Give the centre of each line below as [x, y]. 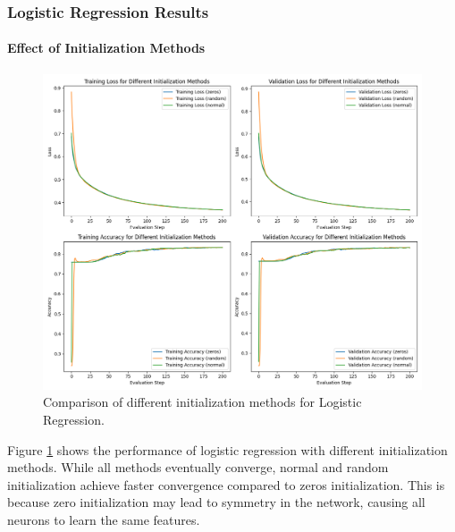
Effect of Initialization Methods [106, 48]
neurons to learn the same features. [104, 519]
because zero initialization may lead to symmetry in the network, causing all [216, 502]
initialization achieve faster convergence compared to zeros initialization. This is [226, 484]
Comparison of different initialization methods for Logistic [202, 402]
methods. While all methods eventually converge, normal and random [198, 467]
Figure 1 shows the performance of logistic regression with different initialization [227, 449]
